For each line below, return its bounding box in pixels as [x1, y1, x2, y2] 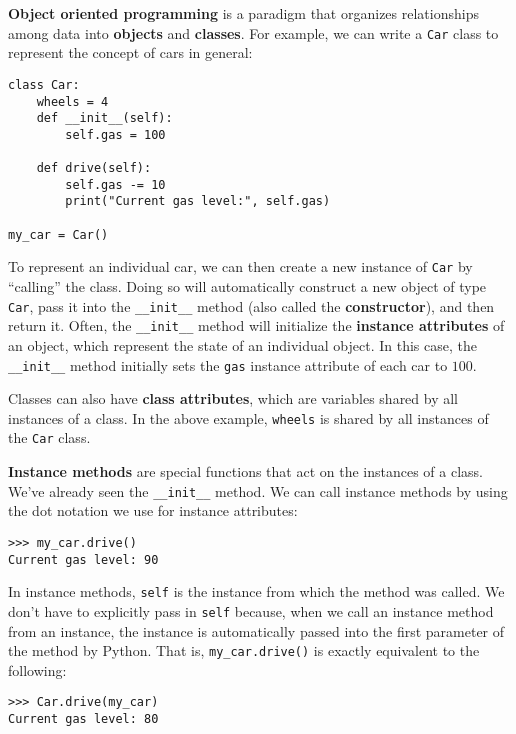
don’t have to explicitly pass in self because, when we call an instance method [8, 600, 494, 621]
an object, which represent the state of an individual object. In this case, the [8, 334, 477, 355]
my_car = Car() [8, 227, 109, 242]
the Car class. [8, 427, 91, 448]
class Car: [8, 77, 80, 92]
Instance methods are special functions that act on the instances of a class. [8, 461, 483, 482]
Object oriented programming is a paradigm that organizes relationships [8, 3, 479, 23]
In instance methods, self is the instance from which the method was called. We [8, 581, 505, 602]
